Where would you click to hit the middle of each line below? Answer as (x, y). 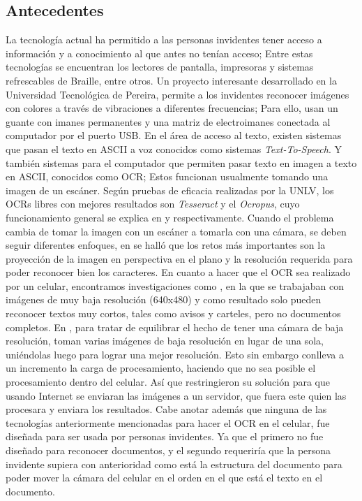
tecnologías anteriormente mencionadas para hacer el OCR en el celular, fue (168, 422)
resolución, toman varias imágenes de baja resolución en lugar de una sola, (165, 341)
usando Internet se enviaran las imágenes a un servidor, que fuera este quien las (176, 395)
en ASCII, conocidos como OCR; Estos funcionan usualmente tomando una (167, 176)
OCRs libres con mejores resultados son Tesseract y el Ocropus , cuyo (153, 204)
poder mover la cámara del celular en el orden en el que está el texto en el (164, 478)
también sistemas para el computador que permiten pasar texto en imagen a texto (181, 162)
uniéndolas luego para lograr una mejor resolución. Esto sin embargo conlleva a (175, 354)
